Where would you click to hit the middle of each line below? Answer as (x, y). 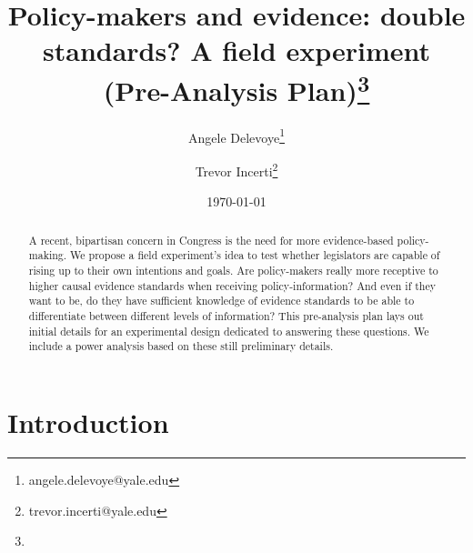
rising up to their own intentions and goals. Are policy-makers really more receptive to (233, 271)
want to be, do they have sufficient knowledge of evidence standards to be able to (221, 301)
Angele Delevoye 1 (236, 136)
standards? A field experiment (236, 50)
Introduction (88, 422)
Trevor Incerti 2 (236, 170)
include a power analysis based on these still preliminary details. (181, 346)
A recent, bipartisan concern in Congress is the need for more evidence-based (211, 240)
